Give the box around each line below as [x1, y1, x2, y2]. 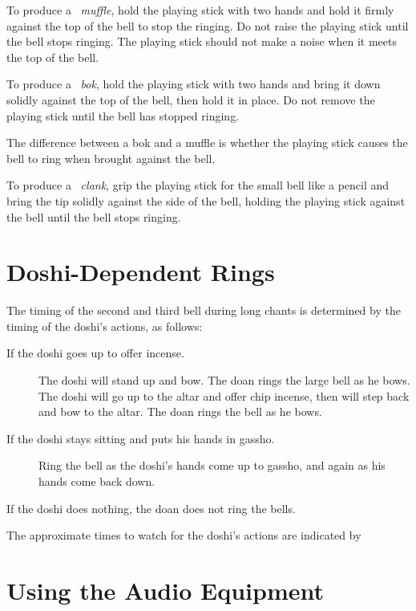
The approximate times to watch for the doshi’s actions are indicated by [6, 527, 361, 544]
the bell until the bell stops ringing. [6, 208, 181, 225]
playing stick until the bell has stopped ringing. [6, 107, 240, 124]
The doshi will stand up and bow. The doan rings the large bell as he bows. [38, 372, 410, 389]
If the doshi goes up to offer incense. [6, 344, 184, 361]
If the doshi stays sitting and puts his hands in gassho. [6, 430, 275, 446]
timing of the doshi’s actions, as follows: [6, 317, 203, 334]
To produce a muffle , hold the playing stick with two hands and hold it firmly [6, 2, 394, 18]
